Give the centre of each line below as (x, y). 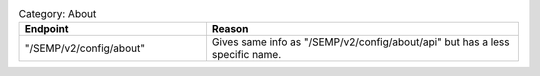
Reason (230, 29)
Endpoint (46, 29)
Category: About (57, 14)
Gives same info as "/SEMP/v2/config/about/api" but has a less (360, 42)
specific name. (246, 55)
